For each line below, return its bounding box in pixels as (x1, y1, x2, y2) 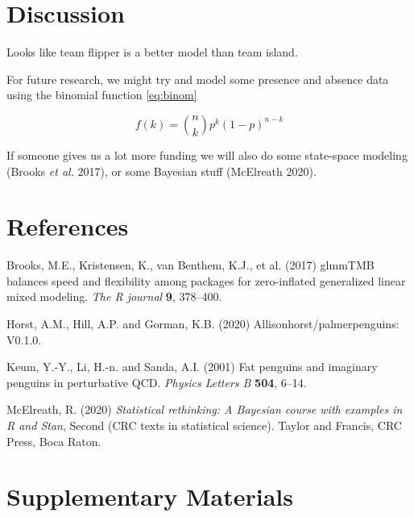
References (6, 210, 129, 243)
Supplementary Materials (6, 480, 293, 513)
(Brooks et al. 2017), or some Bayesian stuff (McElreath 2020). (6, 162, 317, 179)
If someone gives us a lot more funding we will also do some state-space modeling (6, 146, 408, 163)
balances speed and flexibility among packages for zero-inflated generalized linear (6, 272, 406, 289)
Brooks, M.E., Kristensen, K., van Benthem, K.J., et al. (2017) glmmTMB (6, 256, 375, 273)
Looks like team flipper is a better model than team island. (6, 44, 298, 60)
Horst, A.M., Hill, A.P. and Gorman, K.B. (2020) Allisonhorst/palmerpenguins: (6, 315, 400, 331)
